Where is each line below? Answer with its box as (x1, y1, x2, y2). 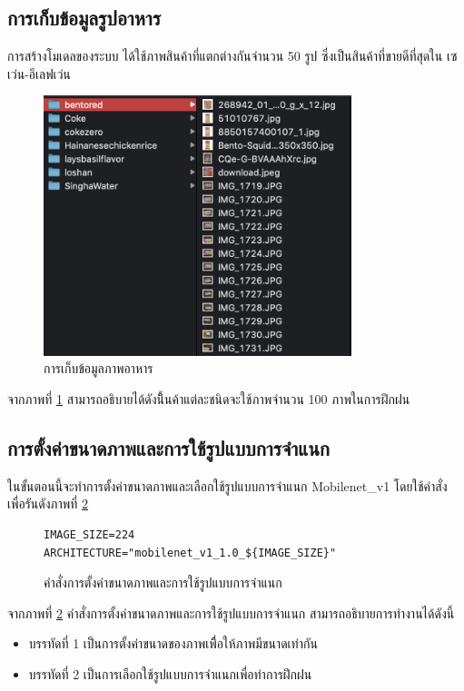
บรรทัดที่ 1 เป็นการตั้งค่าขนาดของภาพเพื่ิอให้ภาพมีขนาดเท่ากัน (28, 634, 318, 653)
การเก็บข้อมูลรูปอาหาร (7, 4, 162, 32)
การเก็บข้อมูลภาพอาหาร (44, 359, 153, 378)
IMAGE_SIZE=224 (44, 528, 135, 541)
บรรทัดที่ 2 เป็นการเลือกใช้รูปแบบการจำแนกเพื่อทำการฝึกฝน (28, 664, 312, 683)
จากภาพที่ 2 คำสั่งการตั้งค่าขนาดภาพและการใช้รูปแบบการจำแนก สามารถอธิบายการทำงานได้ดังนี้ (7, 603, 455, 622)
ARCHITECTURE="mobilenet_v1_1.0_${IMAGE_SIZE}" (44, 546, 337, 559)
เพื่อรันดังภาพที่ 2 (7, 494, 88, 513)
